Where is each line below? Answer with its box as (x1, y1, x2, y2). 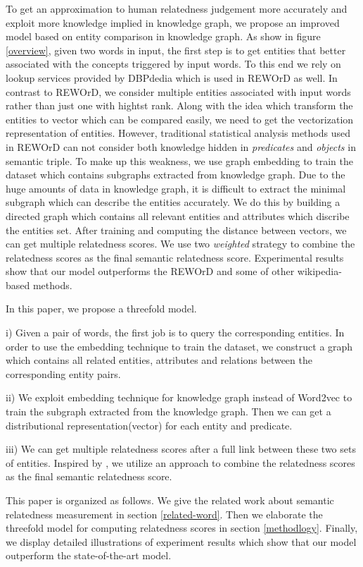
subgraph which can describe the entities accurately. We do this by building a (6, 195, 340, 209)
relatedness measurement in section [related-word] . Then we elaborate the (6, 506, 323, 521)
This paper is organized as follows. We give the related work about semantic (6, 493, 334, 507)
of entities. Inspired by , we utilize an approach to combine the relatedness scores (6, 455, 355, 470)
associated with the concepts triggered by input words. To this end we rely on (6, 56, 341, 71)
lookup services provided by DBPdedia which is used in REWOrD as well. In (6, 70, 338, 85)
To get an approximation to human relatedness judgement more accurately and (6, 1, 348, 16)
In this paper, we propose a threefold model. (6, 301, 197, 316)
